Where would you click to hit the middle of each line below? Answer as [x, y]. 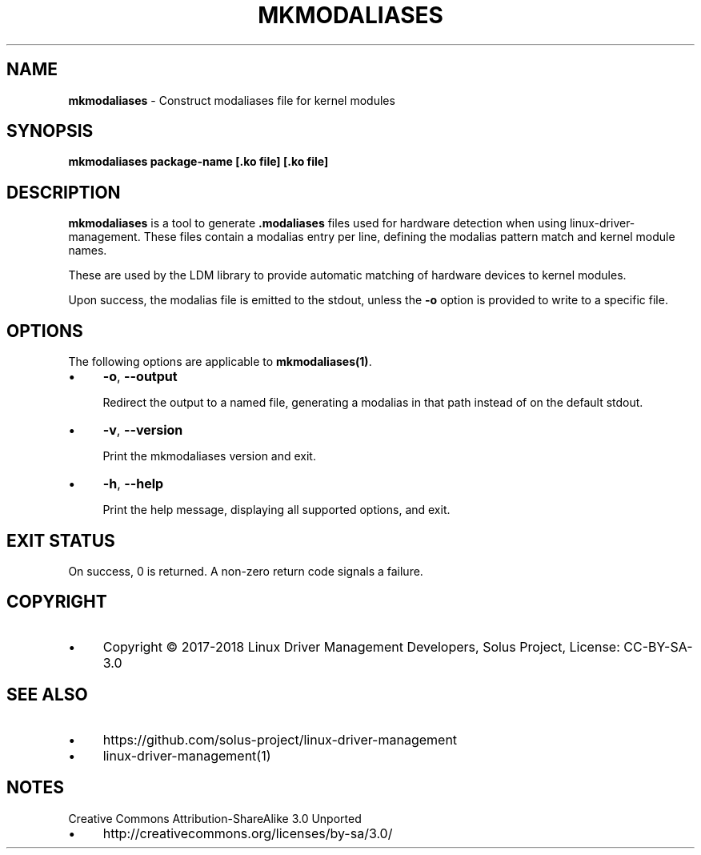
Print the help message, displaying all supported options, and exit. [276, 510]
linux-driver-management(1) [187, 755]
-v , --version [143, 430]
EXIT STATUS [61, 540]
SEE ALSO [47, 695]
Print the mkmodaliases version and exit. [209, 456]
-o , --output [140, 377]
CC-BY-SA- [658, 646]
